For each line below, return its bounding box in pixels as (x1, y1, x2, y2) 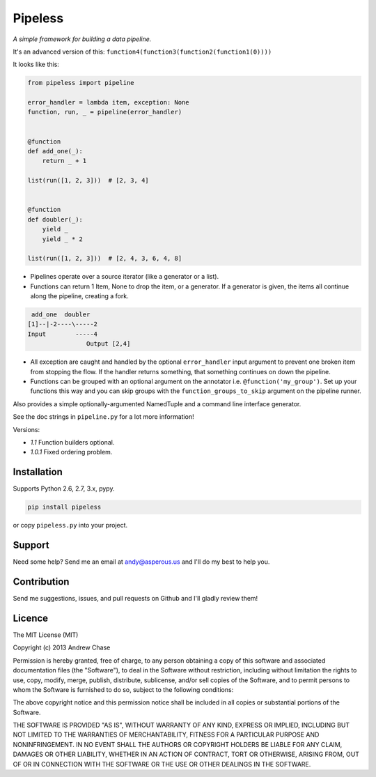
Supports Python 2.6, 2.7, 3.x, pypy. (13, 484, 115, 493)
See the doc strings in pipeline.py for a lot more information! (13, 413, 194, 421)
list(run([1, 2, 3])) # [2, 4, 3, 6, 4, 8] (27, 254, 182, 263)
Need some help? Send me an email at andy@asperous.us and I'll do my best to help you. (13, 557, 270, 566)
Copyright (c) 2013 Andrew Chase (13, 643, 111, 652)
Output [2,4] (86, 340, 131, 348)
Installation (13, 466, 63, 478)
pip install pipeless (27, 503, 102, 511)
